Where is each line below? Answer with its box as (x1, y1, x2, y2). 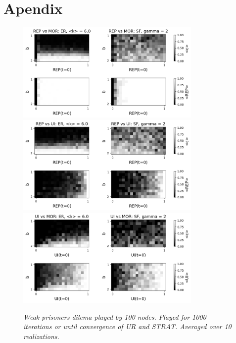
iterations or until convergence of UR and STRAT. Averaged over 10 (23, 321, 232, 332)
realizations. (23, 331, 59, 341)
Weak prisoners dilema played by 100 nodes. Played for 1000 (23, 311, 206, 322)
